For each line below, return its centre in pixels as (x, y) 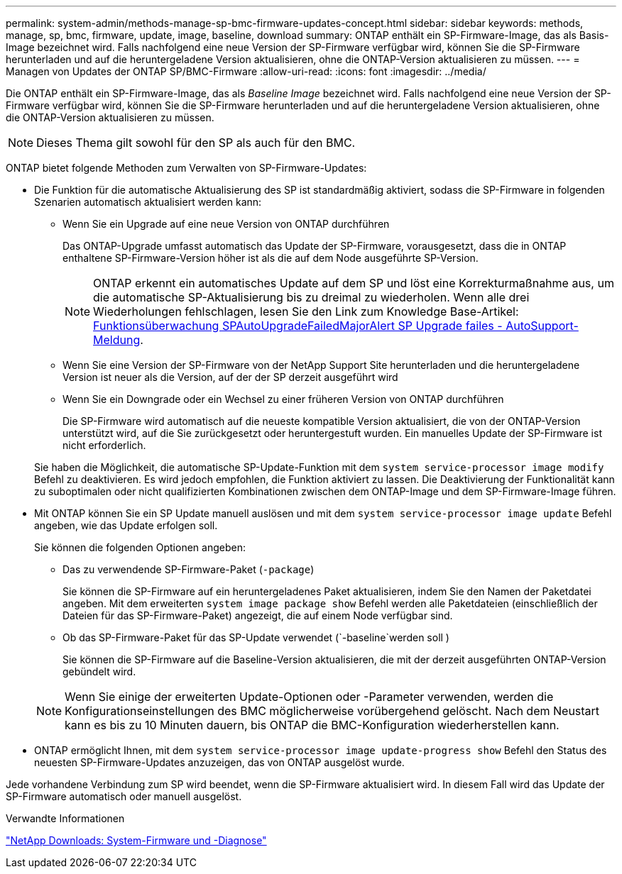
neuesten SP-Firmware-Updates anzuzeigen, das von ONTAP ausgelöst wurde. (219, 762)
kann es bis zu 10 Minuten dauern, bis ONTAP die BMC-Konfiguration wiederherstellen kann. (312, 725)
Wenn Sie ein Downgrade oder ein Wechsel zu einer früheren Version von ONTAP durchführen (283, 399)
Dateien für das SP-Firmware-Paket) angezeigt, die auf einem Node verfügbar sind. (258, 615)
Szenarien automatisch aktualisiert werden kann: (148, 202)
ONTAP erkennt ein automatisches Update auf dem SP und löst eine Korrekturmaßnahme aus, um (354, 283)
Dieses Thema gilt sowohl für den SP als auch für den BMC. (196, 143)
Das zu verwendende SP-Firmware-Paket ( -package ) (189, 569)
